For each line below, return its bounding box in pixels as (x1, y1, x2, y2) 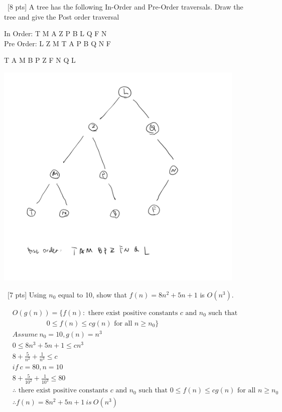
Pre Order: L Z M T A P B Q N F (4, 38, 111, 48)
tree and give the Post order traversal (4, 11, 119, 22)
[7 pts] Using (7, 289, 47, 299)
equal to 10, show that (58, 289, 127, 299)
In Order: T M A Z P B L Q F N (4, 28, 107, 39)
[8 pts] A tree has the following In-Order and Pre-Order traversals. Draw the (7, 2, 243, 12)
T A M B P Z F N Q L (4, 55, 76, 65)
